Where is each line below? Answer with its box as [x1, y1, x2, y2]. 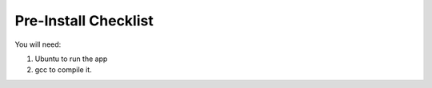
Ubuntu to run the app [34, 54, 108, 63]
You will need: [14, 40, 62, 49]
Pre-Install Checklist [14, 12, 154, 29]
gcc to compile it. [34, 65, 92, 75]
